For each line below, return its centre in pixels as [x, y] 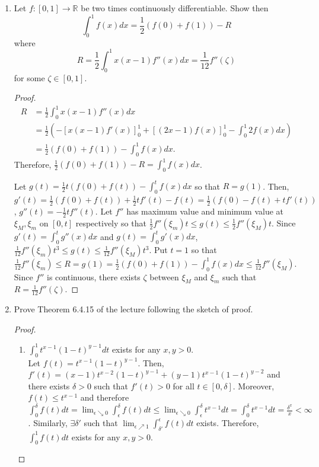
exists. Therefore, [228, 423]
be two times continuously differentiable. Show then [175, 8]
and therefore [105, 397]
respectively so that [111, 223]
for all [184, 386]
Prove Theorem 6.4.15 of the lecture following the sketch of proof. [133, 309]
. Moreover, [253, 386]
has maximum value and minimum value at [205, 211]
